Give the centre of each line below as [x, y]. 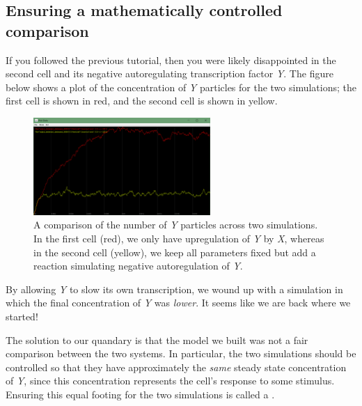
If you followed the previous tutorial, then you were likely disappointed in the [171, 60]
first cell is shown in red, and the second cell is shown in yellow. [142, 101]
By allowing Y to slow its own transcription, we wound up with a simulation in [174, 289]
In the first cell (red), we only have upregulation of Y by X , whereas [179, 239]
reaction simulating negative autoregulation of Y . [138, 266]
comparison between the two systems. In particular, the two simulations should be [181, 353]
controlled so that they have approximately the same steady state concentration [176, 367]
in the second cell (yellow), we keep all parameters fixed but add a [175, 252]
